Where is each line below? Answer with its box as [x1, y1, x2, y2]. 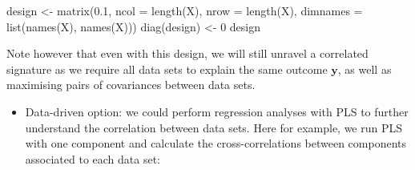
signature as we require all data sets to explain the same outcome [6, 60, 328, 77]
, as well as [337, 60, 392, 77]
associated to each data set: [25, 150, 160, 167]
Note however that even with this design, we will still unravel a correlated [6, 45, 369, 62]
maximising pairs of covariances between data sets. [6, 76, 256, 93]
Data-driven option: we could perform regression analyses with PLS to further [25, 103, 409, 119]
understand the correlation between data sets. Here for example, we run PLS [25, 119, 403, 136]
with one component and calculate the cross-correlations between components [25, 135, 407, 152]
